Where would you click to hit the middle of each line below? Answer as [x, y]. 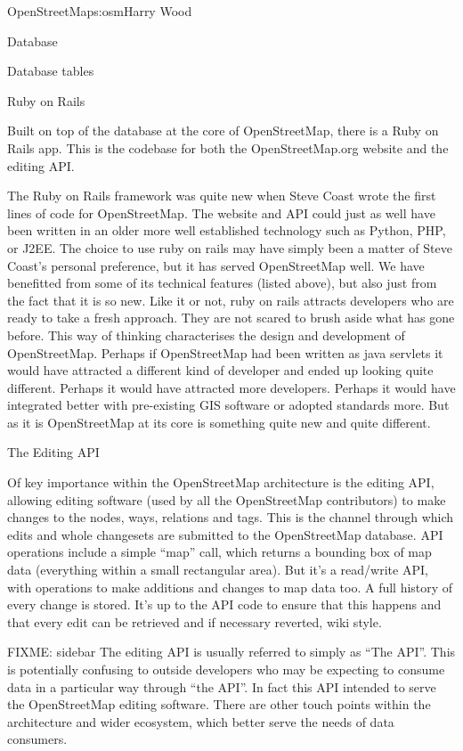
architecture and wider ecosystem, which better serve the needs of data [201, 721]
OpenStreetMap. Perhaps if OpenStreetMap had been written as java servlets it [225, 352]
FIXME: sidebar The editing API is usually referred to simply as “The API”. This [231, 652]
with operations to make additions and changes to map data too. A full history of [230, 587]
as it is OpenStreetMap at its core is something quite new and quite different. [219, 422]
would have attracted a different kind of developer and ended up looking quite [220, 370]
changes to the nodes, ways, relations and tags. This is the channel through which [231, 517]
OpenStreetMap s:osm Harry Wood [100, 11]
